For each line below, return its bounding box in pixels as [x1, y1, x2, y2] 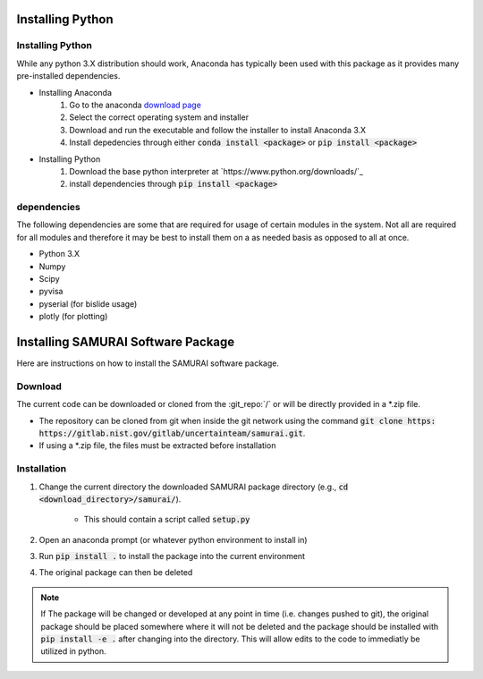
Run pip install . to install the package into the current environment [38, 551, 306, 562]
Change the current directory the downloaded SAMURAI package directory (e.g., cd [38, 481, 349, 492]
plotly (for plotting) [38, 311, 108, 322]
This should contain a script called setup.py [83, 514, 250, 525]
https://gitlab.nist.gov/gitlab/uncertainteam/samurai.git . [38, 428, 306, 438]
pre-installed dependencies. [16, 71, 121, 81]
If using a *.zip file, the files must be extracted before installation [38, 440, 276, 451]
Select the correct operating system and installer [69, 112, 250, 123]
